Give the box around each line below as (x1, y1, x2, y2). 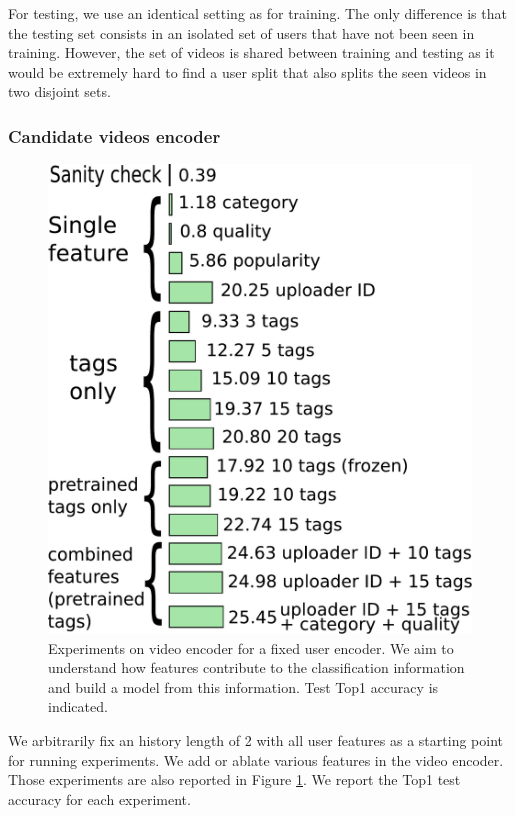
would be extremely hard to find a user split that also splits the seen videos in (8, 61, 487, 82)
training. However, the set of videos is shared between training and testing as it (8, 42, 495, 63)
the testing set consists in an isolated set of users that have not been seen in (8, 22, 475, 43)
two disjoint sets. (8, 81, 111, 102)
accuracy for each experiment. (8, 788, 191, 809)
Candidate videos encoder (8, 123, 221, 148)
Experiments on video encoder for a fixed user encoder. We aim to (48, 637, 454, 658)
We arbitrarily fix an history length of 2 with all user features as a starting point (8, 730, 503, 751)
